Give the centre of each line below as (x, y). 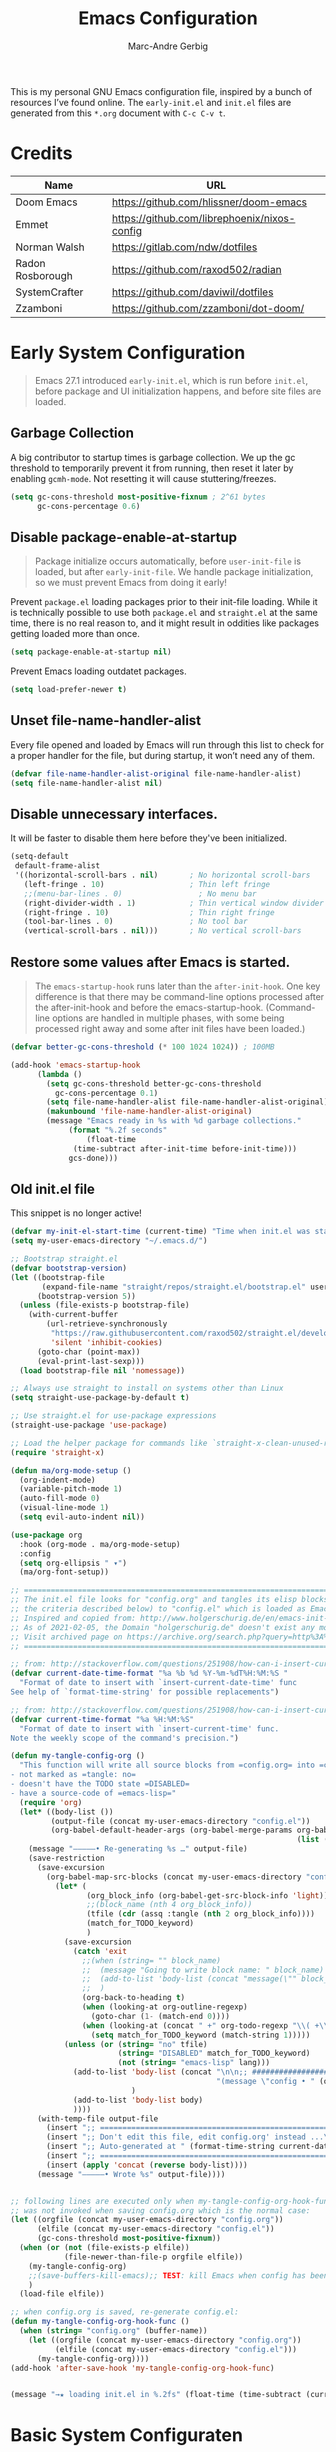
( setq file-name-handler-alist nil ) (86, 783)
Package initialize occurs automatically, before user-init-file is (168, 561)
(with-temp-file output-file (97, 2118)
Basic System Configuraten (126, 2434)
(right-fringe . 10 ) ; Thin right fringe (149, 912)
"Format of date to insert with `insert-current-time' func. (149, 1728)
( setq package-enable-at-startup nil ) (91, 652)
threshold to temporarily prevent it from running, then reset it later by (152, 468)
